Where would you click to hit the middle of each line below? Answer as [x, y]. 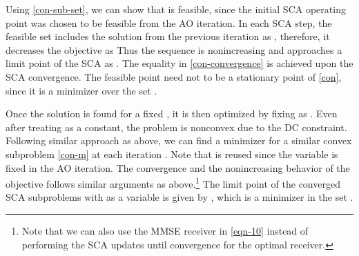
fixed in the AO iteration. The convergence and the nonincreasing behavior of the [178, 167]
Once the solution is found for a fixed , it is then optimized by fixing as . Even [172, 114]
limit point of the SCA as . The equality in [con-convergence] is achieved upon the [179, 63]
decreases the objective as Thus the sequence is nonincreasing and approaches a [174, 49]
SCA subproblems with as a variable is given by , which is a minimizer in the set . [179, 197]
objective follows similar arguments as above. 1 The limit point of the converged [173, 183]
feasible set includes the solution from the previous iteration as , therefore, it [168, 36]
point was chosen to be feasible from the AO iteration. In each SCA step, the [169, 22]
